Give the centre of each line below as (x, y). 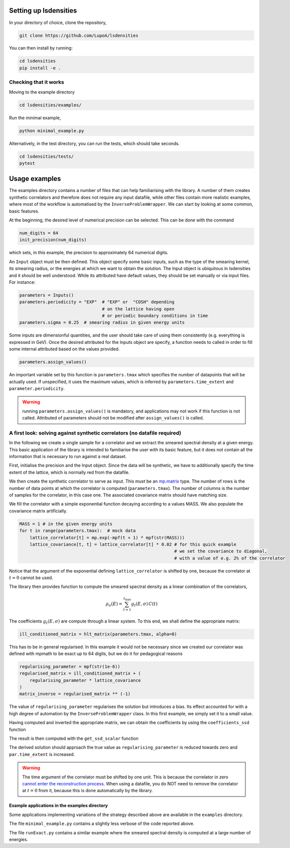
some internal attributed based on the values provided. (64, 349)
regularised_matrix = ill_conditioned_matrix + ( (80, 673)
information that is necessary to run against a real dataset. (68, 457)
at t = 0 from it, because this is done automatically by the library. (87, 791)
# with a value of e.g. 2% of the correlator (230, 558)
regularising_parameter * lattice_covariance (85, 680)
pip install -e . (40, 68)
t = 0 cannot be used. (31, 578)
